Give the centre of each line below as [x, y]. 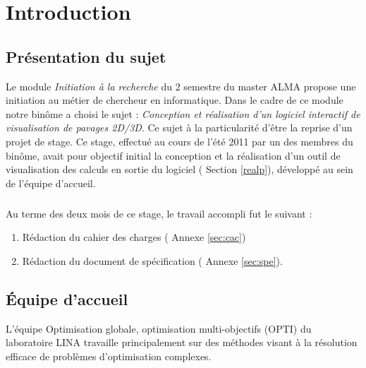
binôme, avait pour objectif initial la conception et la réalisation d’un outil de [173, 155]
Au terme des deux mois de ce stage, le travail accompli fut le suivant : [159, 213]
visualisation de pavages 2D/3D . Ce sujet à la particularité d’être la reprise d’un [179, 127]
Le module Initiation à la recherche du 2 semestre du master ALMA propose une [181, 86]
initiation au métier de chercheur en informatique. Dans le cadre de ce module [175, 100]
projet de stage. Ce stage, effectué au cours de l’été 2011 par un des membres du [179, 141]
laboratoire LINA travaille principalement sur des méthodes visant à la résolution [182, 342]
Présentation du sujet [86, 56]
